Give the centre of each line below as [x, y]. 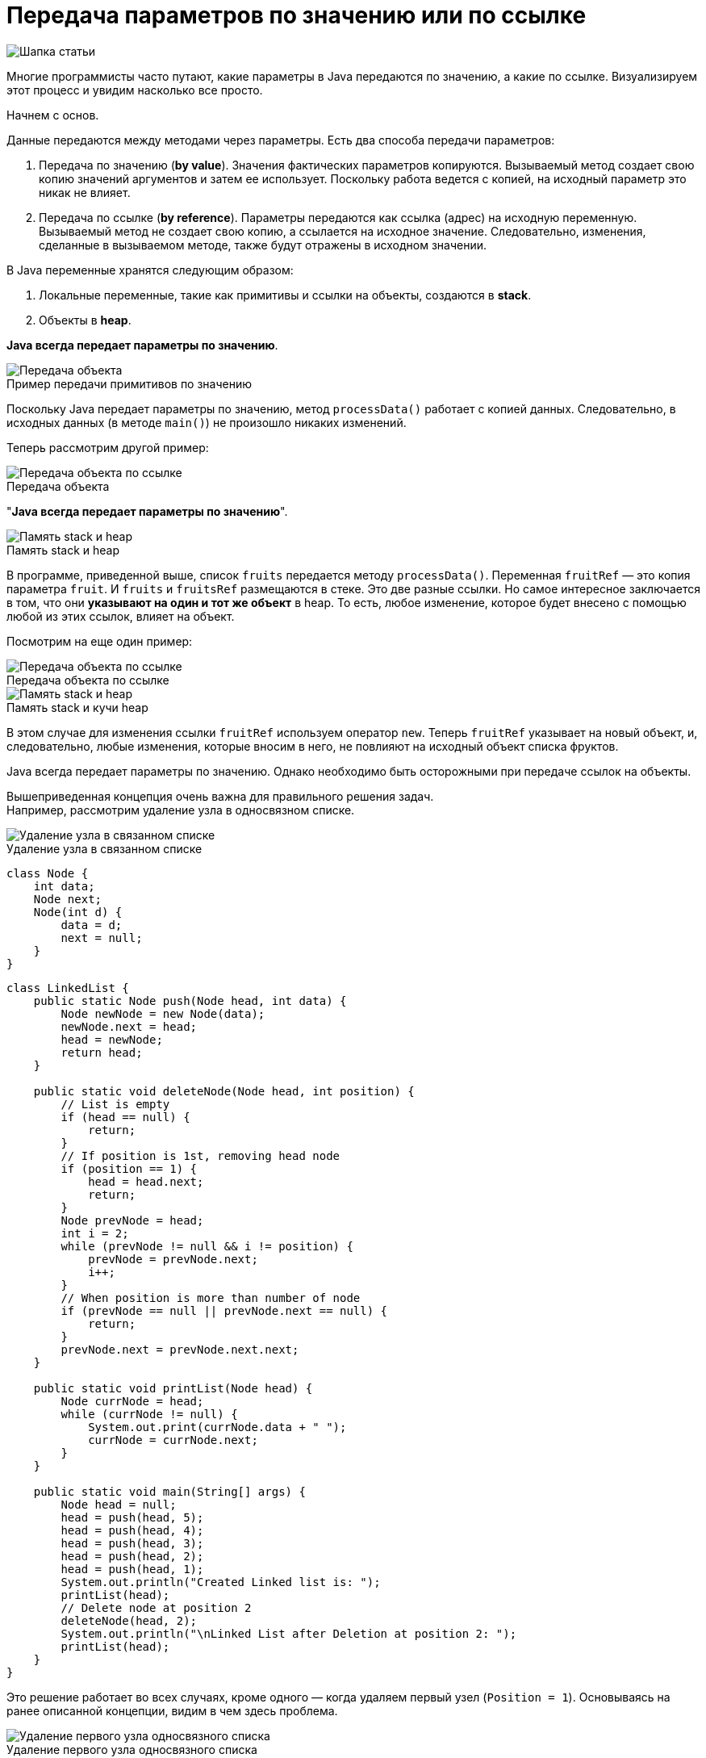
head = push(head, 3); [132, 1543]
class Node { [48, 873]
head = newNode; [112, 1039]
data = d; [92, 925]
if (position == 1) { [129, 1168]
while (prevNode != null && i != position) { [207, 1246]
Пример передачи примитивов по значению [130, 383]
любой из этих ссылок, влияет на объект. [121, 616]
